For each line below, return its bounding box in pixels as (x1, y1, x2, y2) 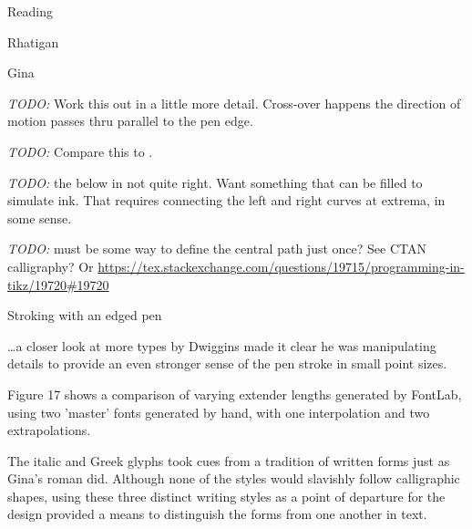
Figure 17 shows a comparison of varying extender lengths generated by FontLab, (7, 384, 462, 403)
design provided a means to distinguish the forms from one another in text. (7, 504, 427, 524)
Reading (7, 2, 53, 20)
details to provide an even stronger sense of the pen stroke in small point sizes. (7, 354, 447, 373)
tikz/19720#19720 (7, 275, 109, 294)
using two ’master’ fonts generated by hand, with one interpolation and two (7, 402, 430, 421)
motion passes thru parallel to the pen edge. (7, 111, 253, 130)
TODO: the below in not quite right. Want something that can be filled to (7, 172, 423, 192)
